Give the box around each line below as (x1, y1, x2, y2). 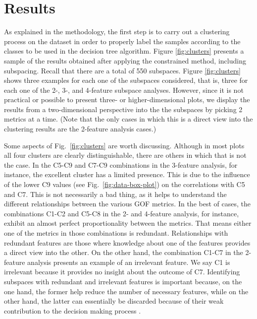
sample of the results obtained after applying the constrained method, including (4, 55, 246, 65)
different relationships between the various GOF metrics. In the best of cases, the (4, 198, 251, 209)
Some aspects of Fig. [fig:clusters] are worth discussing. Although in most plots (4, 140, 245, 150)
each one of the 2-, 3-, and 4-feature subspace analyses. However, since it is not (4, 84, 244, 95)
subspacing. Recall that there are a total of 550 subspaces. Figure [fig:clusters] (4, 65, 241, 75)
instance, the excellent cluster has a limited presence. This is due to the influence (4, 169, 250, 180)
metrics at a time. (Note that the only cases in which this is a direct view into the (4, 114, 253, 124)
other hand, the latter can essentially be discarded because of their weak (4, 296, 224, 306)
